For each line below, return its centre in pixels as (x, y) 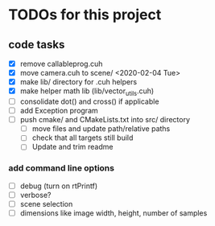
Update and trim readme (72, 147)
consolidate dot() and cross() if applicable (89, 101)
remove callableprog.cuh (61, 64)
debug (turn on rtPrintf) (59, 186)
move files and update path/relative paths (101, 129)
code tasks (37, 45)
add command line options (62, 168)
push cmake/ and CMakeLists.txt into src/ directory (105, 120)
